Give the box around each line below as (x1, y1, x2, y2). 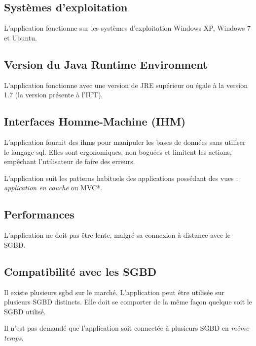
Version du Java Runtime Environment (4, 56, 208, 72)
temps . (4, 332, 24, 343)
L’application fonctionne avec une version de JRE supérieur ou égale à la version (4, 80, 248, 90)
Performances (4, 207, 74, 222)
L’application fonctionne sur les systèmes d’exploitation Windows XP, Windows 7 (4, 23, 251, 33)
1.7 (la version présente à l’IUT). (4, 89, 103, 100)
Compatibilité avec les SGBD (4, 263, 157, 279)
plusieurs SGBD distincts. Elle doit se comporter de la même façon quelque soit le (4, 297, 252, 307)
